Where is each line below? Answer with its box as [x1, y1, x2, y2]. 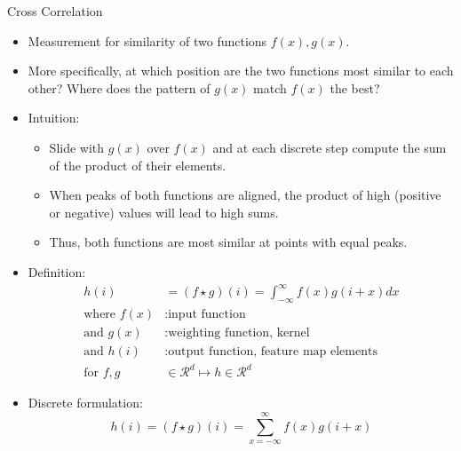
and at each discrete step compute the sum [212, 138, 447, 156]
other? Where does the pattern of [28, 78, 211, 97]
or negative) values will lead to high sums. [49, 202, 279, 221]
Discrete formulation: [28, 393, 143, 412]
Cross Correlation [7, 2, 103, 20]
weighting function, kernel [168, 326, 310, 339]
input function [168, 307, 246, 320]
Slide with [49, 138, 105, 156]
